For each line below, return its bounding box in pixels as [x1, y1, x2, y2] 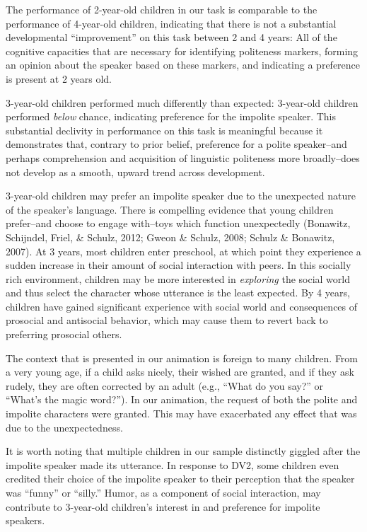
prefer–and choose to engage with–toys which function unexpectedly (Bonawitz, [6, 216, 351, 231]
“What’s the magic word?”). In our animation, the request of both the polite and [6, 392, 358, 407]
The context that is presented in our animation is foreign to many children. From [6, 350, 359, 365]
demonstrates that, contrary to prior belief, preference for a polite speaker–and [6, 137, 347, 151]
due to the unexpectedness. [6, 420, 123, 434]
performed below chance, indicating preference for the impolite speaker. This [6, 109, 336, 124]
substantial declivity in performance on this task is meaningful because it [6, 122, 323, 137]
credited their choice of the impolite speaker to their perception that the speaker [6, 471, 355, 486]
